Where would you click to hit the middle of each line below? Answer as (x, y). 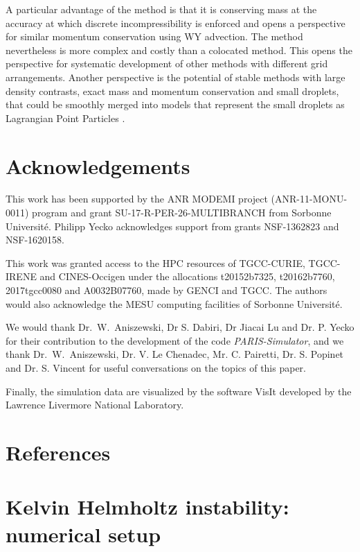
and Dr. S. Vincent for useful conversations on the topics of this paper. (156, 368)
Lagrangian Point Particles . (65, 118)
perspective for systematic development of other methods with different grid (167, 63)
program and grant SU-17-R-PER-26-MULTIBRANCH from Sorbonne (182, 213)
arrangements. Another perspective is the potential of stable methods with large (175, 77)
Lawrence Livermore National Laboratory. (95, 405)
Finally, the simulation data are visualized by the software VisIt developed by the (179, 391)
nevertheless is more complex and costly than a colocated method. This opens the (179, 50)
